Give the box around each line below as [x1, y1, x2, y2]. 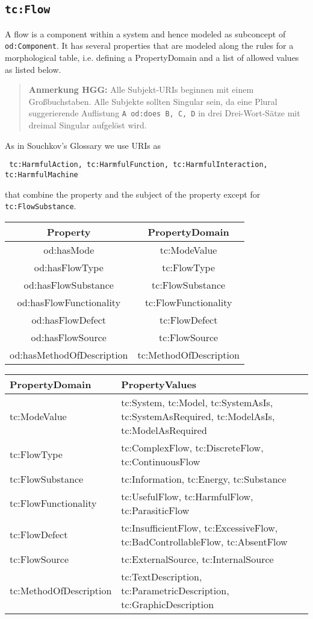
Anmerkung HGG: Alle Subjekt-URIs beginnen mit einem [28, 83, 254, 96]
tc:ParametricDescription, [121, 583, 229, 597]
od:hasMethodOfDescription [10, 347, 128, 362]
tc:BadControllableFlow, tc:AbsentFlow [121, 534, 288, 548]
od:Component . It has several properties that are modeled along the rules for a [5, 39, 294, 52]
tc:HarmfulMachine [5, 170, 78, 179]
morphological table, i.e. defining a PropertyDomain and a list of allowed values [5, 51, 299, 64]
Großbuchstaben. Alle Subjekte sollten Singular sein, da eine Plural [28, 95, 277, 107]
